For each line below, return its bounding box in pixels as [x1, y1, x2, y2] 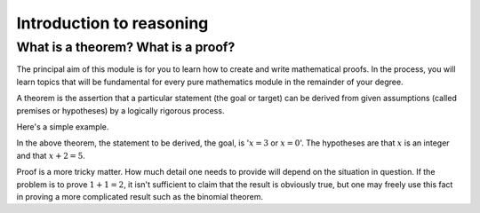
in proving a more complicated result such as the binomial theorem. [16, 191, 264, 201]
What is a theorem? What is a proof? [16, 39, 236, 55]
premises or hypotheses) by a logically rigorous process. [16, 105, 225, 115]
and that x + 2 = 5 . [16, 150, 86, 161]
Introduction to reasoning [16, 13, 209, 33]
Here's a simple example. [16, 121, 109, 132]
